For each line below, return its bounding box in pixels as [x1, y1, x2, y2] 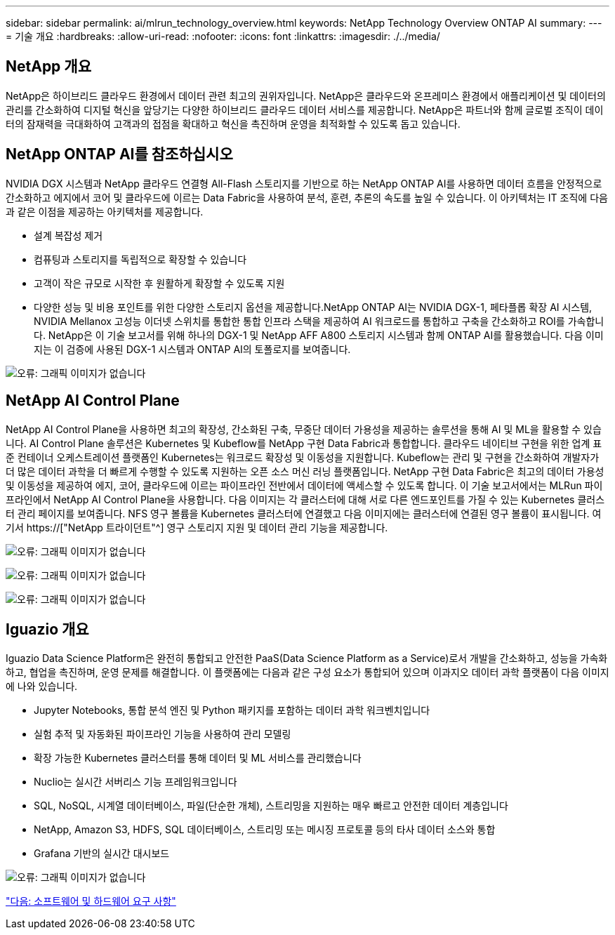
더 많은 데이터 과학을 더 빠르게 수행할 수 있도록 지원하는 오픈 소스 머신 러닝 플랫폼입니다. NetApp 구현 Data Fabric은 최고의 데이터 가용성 [6, 465, 604, 477]
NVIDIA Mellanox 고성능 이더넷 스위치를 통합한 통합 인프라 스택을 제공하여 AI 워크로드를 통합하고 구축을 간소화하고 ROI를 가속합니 [34, 314, 604, 327]
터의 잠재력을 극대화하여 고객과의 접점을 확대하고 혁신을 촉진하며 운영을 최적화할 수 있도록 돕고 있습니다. [6, 117, 461, 130]
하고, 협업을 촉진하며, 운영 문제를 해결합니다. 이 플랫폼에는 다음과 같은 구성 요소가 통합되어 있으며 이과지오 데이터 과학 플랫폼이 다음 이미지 [6, 666, 609, 679]
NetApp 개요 [6, 58, 91, 76]
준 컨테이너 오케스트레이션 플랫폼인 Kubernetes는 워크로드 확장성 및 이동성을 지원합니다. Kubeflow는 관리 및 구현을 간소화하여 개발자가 [6, 451, 600, 463]
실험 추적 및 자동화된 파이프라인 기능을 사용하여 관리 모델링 [34, 728, 291, 741]
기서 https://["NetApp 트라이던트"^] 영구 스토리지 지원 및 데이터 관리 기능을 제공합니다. [6, 521, 388, 533]
